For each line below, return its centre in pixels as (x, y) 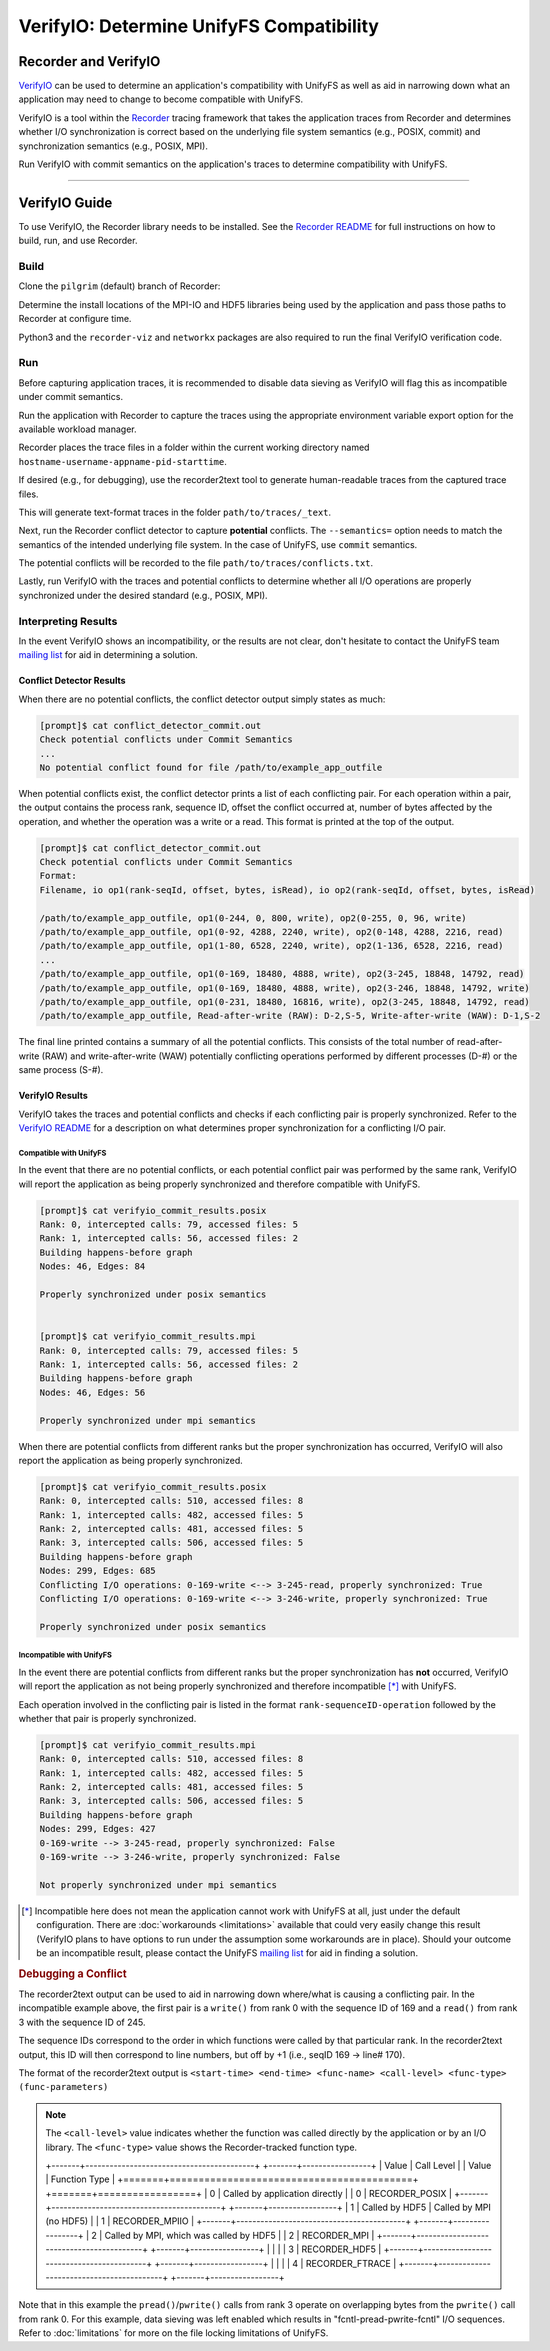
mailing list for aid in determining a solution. (108, 655)
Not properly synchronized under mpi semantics (158, 1884)
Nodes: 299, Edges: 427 (98, 1829)
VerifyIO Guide (65, 202)
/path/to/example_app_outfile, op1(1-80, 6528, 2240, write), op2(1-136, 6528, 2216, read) (271, 946)
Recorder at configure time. (75, 319)
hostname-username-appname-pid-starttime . (122, 461)
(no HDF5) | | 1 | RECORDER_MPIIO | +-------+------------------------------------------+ (228, 2221)
